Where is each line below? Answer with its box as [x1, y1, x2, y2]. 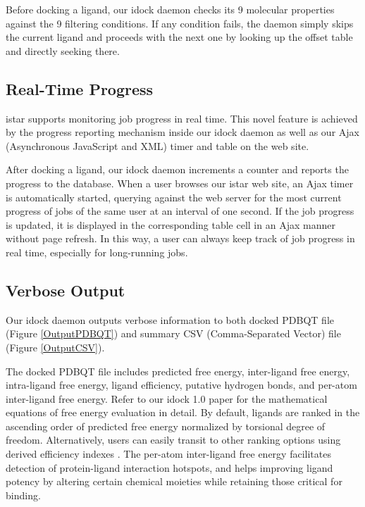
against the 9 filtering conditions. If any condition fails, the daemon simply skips [6, 15, 354, 30]
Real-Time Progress [6, 77, 154, 99]
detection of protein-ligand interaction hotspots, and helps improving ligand [6, 460, 333, 475]
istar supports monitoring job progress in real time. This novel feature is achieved [6, 111, 358, 125]
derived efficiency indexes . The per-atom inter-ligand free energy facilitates [6, 446, 331, 461]
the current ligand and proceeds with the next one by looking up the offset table [6, 30, 353, 44]
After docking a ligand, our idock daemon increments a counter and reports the [6, 162, 349, 177]
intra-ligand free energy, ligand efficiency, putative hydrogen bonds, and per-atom [6, 377, 357, 392]
